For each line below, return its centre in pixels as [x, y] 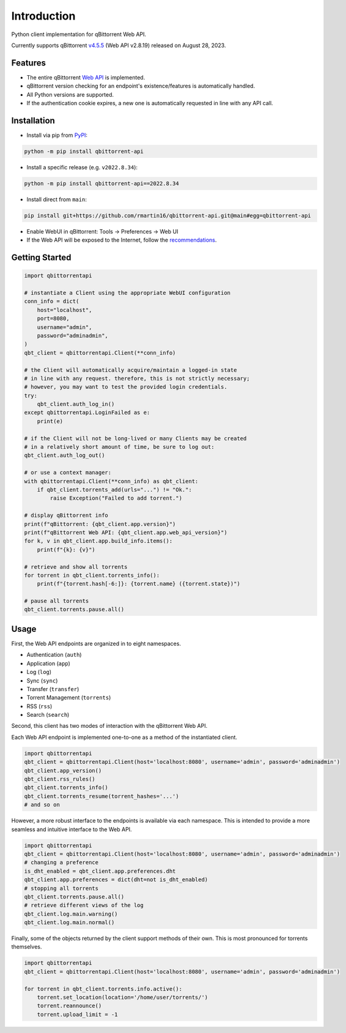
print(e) [50, 421]
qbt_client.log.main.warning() [71, 914]
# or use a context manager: [68, 473]
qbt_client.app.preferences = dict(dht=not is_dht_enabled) [116, 880]
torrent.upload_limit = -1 [78, 1014]
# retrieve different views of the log [84, 905]
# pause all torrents [57, 601]
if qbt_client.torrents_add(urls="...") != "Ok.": [114, 490]
